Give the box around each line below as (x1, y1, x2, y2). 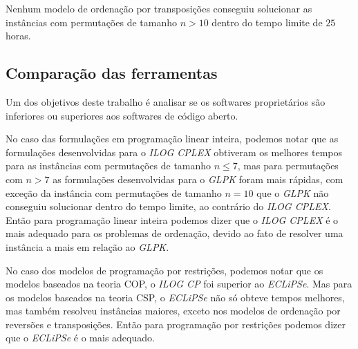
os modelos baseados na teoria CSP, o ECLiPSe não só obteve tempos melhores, (6, 290, 345, 304)
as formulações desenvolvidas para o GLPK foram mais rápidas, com (53, 171, 343, 186)
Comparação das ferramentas (6, 62, 218, 84)
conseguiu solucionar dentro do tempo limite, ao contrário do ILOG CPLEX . (6, 199, 331, 214)
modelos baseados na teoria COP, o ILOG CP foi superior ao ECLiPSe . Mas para (6, 276, 352, 291)
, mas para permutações (237, 158, 339, 173)
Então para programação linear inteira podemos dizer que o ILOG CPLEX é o (6, 212, 339, 227)
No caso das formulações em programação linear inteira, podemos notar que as (6, 131, 339, 146)
